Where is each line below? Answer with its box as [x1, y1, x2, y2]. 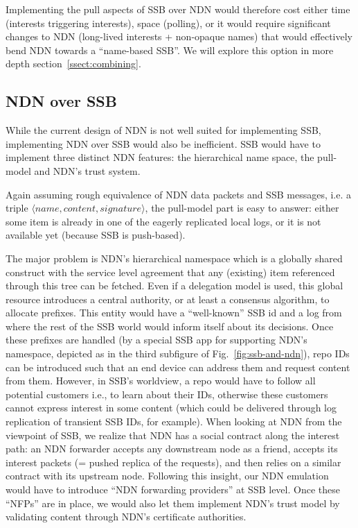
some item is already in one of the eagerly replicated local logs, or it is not [6, 214, 321, 228]
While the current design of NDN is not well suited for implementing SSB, [6, 123, 321, 137]
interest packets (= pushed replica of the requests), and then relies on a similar [6, 454, 341, 469]
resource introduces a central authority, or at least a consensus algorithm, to [6, 291, 330, 306]
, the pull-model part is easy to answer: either [145, 201, 339, 215]
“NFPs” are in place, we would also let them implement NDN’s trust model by [6, 495, 340, 510]
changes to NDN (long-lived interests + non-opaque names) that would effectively [6, 29, 353, 44]
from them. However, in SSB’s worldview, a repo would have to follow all [6, 373, 316, 388]
